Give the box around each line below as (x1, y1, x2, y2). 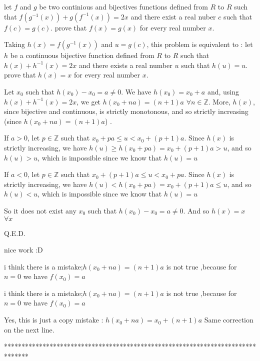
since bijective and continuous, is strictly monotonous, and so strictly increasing (4, 106, 248, 116)
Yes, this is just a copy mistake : (4, 314, 103, 325)
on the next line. (4, 324, 54, 334)
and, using (207, 86, 239, 96)
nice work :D (4, 244, 43, 255)
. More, (208, 96, 230, 106)
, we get (76, 96, 101, 106)
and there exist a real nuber (130, 11, 216, 21)
